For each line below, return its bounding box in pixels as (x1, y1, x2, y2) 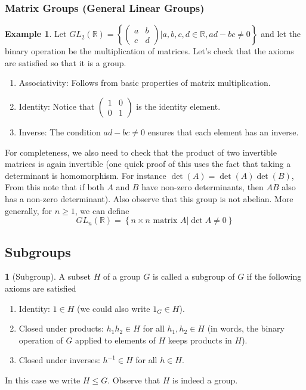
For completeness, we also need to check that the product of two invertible (5, 146, 277, 158)
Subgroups (5, 242, 71, 261)
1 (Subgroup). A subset (5, 270, 91, 283)
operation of (18, 333, 63, 346)
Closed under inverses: (18, 354, 100, 366)
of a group (103, 270, 141, 283)
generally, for (5, 204, 52, 216)
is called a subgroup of (152, 270, 235, 283)
